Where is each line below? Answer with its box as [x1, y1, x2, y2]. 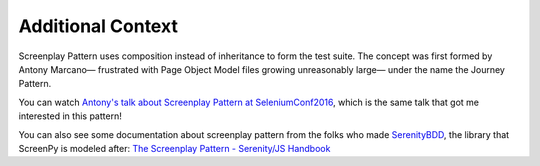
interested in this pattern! [18, 110, 122, 122]
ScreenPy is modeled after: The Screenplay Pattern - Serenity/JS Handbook [18, 142, 331, 154]
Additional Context [18, 15, 179, 37]
